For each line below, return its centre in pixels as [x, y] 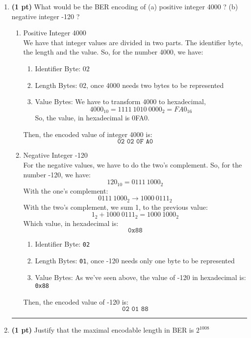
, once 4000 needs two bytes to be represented [155, 85]
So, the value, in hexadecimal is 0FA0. [92, 118]
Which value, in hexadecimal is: [71, 223]
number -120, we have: [57, 174]
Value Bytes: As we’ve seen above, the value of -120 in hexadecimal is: [140, 277]
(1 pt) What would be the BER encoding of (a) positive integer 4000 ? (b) [125, 6]
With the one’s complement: [66, 190]
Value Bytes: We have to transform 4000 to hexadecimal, [120, 101]
